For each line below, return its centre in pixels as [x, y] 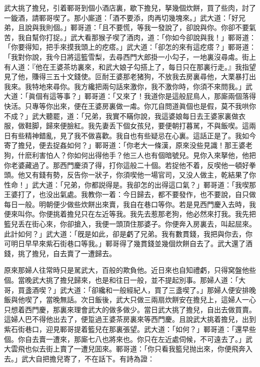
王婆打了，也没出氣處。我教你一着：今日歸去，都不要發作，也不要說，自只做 [130, 194]
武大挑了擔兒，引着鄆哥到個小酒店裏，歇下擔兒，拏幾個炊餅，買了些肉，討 [126, 8]
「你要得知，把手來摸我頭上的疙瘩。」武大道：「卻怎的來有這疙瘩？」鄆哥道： [130, 47]
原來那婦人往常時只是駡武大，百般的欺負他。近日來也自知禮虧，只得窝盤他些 [130, 270]
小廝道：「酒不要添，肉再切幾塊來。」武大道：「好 [159, 17]
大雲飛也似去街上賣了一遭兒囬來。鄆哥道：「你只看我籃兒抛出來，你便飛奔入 [128, 349]
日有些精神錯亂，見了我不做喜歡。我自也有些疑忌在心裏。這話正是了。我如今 [130, 135]
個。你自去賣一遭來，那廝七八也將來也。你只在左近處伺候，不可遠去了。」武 [128, 339]
